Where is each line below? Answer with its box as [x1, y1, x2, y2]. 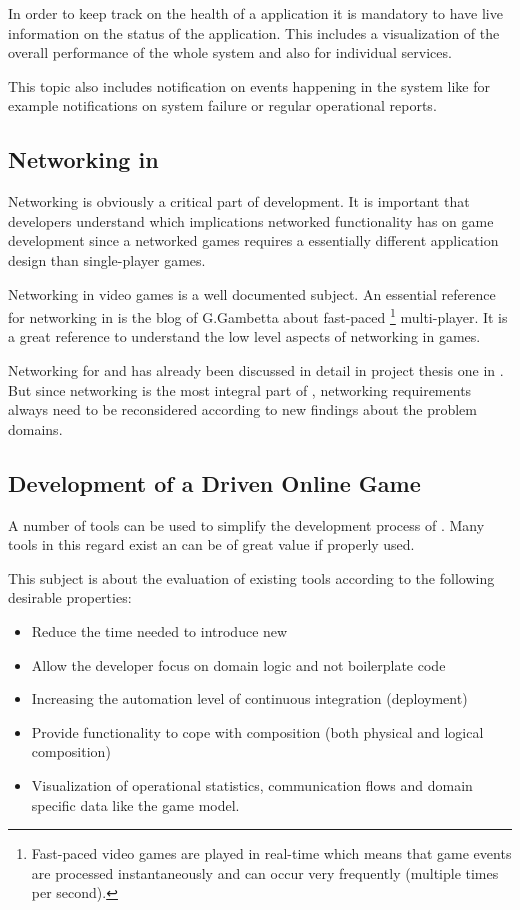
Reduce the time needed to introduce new [31, 620, 288, 641]
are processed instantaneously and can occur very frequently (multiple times [31, 862, 499, 883]
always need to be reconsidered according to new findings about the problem [8, 399, 477, 420]
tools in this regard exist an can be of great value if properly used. [8, 534, 415, 555]
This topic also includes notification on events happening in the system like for [8, 75, 490, 96]
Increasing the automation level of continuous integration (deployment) [31, 688, 468, 709]
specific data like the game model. [31, 794, 240, 815]
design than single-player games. [8, 249, 206, 270]
